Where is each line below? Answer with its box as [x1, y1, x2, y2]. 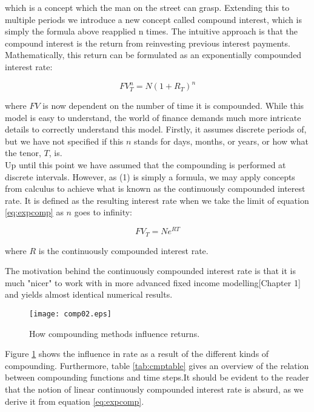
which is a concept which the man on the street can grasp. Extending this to [5, 1, 290, 13]
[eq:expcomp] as [5, 206, 64, 218]
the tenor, [5, 146, 41, 159]
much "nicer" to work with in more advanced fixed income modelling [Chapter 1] [5, 276, 301, 289]
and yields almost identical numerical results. [5, 288, 173, 301]
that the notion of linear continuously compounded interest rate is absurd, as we [5, 382, 304, 395]
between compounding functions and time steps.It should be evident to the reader [5, 371, 309, 384]
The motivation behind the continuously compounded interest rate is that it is [5, 264, 296, 277]
